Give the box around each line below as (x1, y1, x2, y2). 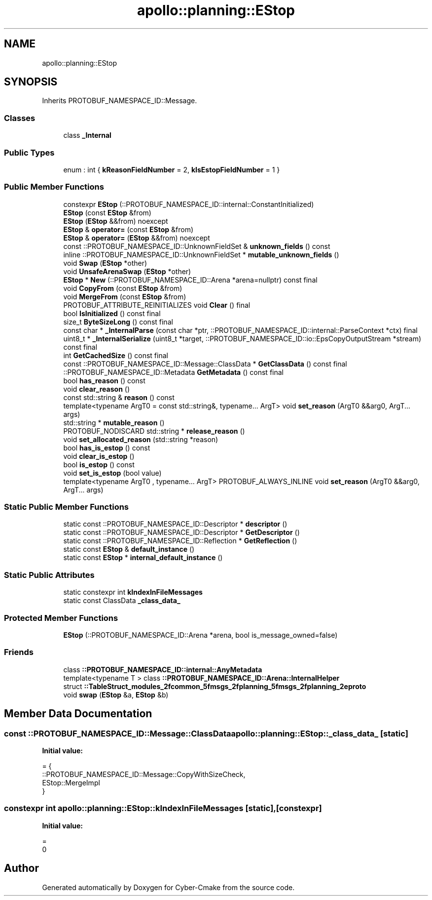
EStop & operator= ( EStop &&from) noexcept (63, 233, 210, 242)
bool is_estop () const (63, 460, 135, 469)
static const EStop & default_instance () (63, 545, 195, 554)
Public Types (4, 147, 55, 158)
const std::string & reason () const (63, 393, 175, 402)
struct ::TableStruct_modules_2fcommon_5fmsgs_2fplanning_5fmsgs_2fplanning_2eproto (63, 682, 366, 691)
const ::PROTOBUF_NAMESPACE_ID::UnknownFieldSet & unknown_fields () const (63, 242, 330, 250)
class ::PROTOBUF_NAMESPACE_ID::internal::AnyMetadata (63, 665, 262, 674)
